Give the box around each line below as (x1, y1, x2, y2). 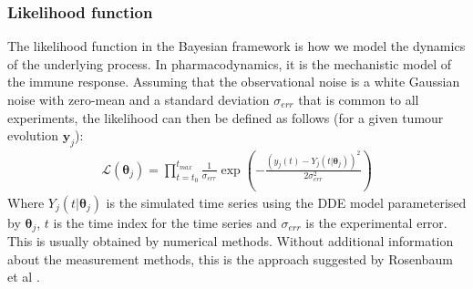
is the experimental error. (305, 212, 447, 232)
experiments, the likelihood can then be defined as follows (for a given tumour (7, 108, 444, 127)
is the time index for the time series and (53, 212, 277, 232)
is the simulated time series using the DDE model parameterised (106, 192, 467, 212)
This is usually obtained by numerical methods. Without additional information (7, 232, 454, 251)
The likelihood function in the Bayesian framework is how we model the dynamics (7, 36, 466, 56)
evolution (7, 126, 59, 145)
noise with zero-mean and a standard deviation (7, 90, 270, 108)
